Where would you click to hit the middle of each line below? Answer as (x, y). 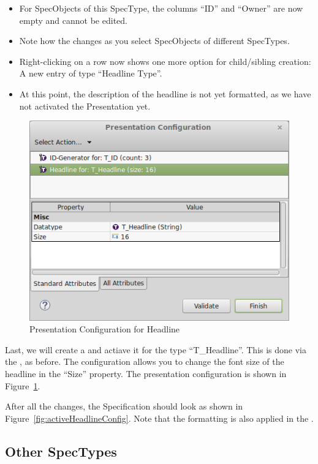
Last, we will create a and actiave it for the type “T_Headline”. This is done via (156, 349)
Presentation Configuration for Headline (105, 329)
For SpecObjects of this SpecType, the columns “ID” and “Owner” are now (161, 8)
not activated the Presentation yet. (85, 106)
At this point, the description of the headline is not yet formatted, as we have (165, 93)
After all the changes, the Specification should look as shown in (124, 406)
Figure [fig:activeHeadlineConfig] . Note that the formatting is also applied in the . (159, 418)
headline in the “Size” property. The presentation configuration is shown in (146, 373)
